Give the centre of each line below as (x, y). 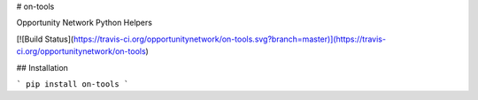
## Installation (42, 67)
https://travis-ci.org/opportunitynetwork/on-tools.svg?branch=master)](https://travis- (230, 39)
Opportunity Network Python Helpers (84, 23)
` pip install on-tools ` (73, 84)
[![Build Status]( (45, 39)
